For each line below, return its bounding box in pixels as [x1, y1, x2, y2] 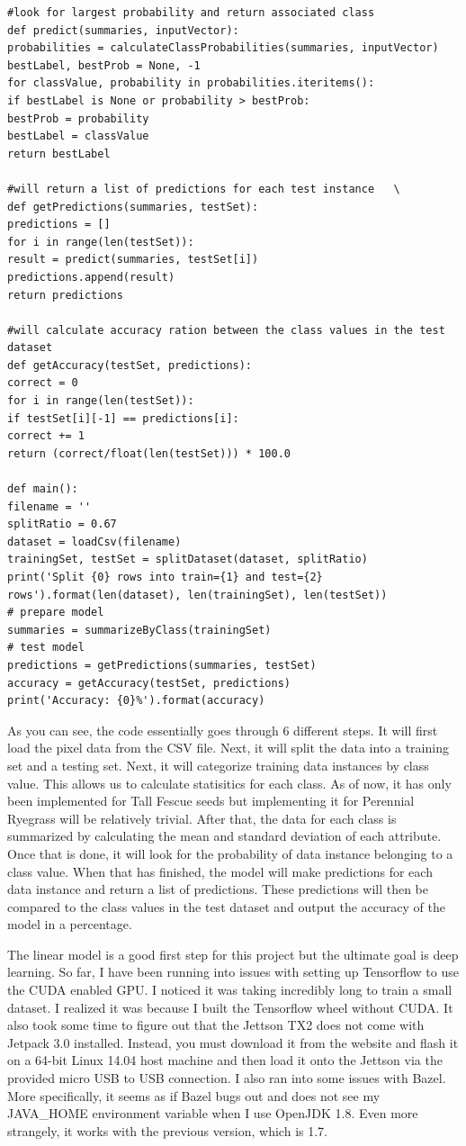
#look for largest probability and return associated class [7, 6, 375, 19]
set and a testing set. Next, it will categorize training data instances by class [7, 755, 429, 774]
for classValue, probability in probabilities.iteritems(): [7, 77, 375, 90]
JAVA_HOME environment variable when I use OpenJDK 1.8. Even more [7, 1104, 418, 1123]
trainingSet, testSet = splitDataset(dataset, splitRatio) [7, 553, 368, 566]
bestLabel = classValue [7, 130, 149, 143]
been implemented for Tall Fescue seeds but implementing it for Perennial [7, 791, 415, 810]
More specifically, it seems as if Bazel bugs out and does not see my [7, 1086, 381, 1105]
